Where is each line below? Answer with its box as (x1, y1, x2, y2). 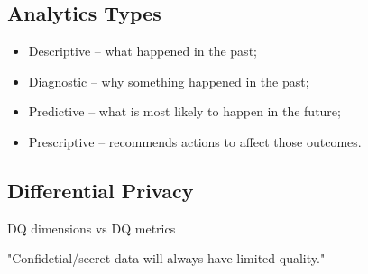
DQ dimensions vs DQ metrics (7, 218, 176, 237)
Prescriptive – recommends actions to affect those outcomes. (28, 132, 362, 151)
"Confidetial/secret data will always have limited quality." (7, 249, 326, 268)
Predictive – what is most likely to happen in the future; (28, 102, 341, 121)
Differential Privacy (7, 176, 194, 204)
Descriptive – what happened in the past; (28, 41, 257, 60)
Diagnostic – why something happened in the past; (28, 71, 309, 90)
